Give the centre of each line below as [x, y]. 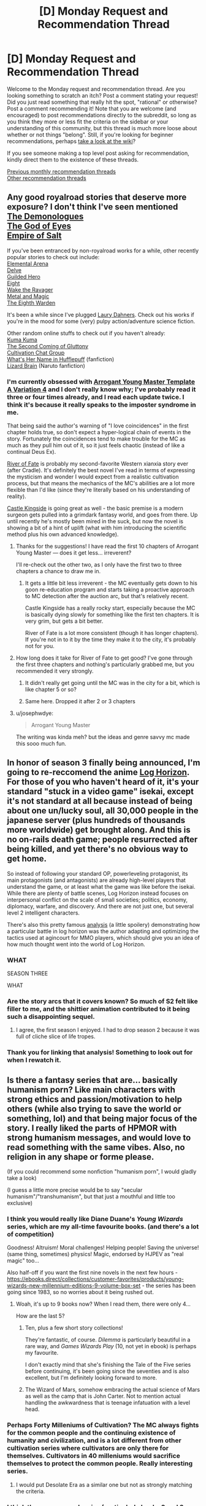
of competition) [31, 1235]
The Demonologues [45, 217]
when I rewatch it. [34, 1060]
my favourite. [42, 1353]
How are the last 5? [40, 1316]
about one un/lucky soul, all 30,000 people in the [103, 811]
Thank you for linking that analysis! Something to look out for [100, 1053]
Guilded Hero [24, 276]
